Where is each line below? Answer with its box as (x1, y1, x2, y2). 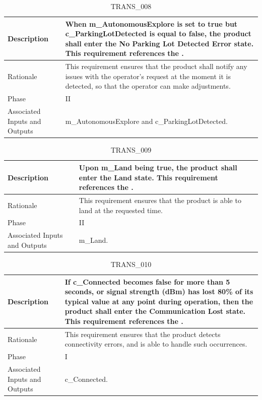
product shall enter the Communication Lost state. (64, 306, 246, 316)
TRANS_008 (110, 1, 152, 11)
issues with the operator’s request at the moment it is (65, 71, 231, 81)
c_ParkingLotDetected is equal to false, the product (65, 28, 251, 39)
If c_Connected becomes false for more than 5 (64, 276, 230, 287)
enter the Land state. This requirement (79, 172, 218, 182)
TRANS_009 (110, 145, 152, 155)
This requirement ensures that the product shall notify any (65, 61, 247, 72)
